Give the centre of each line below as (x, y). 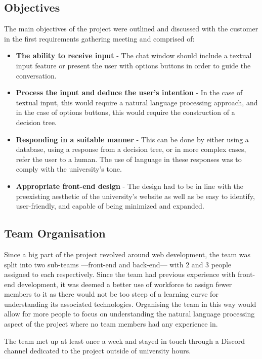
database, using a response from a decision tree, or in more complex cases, (131, 149)
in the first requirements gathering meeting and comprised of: (99, 38)
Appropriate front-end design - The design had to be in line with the (130, 186)
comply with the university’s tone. (69, 169)
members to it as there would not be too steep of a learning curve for (111, 294)
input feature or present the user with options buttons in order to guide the (133, 65)
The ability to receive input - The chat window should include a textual (134, 55)
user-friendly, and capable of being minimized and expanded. (110, 206)
